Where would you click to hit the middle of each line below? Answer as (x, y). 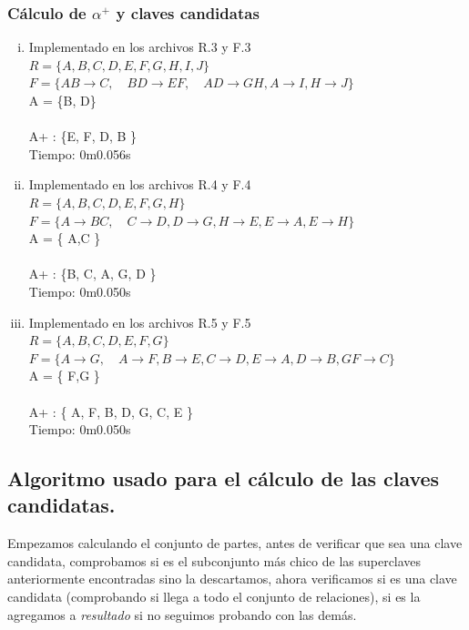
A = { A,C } (65, 238)
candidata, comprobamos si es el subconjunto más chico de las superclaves (214, 560)
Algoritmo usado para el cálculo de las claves (224, 478)
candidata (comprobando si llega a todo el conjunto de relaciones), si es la (214, 597)
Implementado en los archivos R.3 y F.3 (140, 47)
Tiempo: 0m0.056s (80, 153)
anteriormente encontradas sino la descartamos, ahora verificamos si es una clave (232, 579)
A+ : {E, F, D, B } (83, 136)
